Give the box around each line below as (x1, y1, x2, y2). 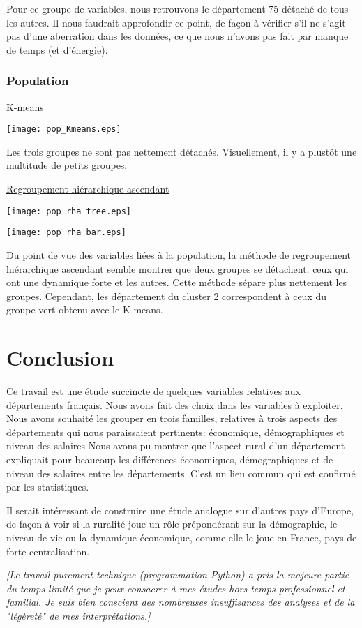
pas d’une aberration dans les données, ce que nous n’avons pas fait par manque (6, 29, 349, 43)
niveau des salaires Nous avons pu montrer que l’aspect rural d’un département (6, 438, 345, 453)
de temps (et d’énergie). (6, 42, 108, 57)
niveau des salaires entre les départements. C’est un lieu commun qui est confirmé (6, 465, 356, 480)
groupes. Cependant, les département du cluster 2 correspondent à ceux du (6, 288, 327, 303)
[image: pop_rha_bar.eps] (6, 227, 126, 238)
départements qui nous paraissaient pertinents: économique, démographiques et (6, 424, 345, 439)
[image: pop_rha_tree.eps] (6, 206, 131, 216)
